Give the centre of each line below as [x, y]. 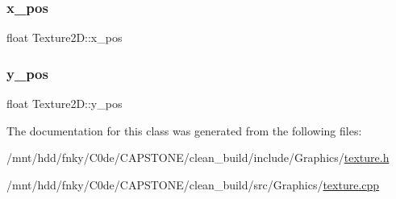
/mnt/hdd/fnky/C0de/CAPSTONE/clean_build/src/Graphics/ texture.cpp [193, 184]
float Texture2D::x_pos [65, 37]
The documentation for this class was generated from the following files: [184, 130]
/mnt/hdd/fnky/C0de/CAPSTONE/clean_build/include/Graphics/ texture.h [198, 158]
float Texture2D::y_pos [65, 104]
